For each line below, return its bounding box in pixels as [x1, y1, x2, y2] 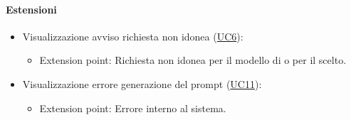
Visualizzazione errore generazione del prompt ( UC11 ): [22, 76, 262, 91]
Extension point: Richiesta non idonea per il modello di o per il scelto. [39, 53, 347, 67]
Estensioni [6, 1, 57, 16]
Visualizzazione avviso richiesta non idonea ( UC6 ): [22, 28, 243, 43]
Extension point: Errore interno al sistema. [39, 100, 226, 115]
